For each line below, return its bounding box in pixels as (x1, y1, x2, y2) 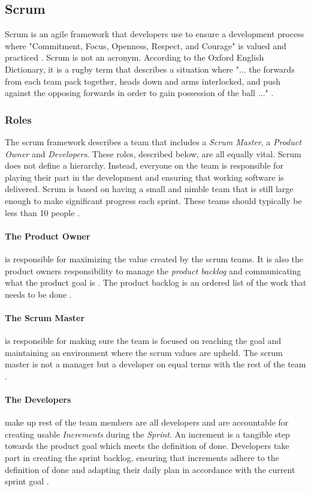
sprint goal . (5, 475, 49, 487)
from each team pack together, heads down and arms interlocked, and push (5, 74, 281, 87)
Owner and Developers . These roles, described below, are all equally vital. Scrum (5, 147, 301, 160)
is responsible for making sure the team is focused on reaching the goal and (5, 334, 282, 347)
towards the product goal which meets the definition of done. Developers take (5, 439, 289, 452)
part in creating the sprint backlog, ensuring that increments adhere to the (5, 451, 279, 464)
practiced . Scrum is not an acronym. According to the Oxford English (5, 51, 264, 64)
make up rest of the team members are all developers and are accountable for (5, 416, 289, 429)
